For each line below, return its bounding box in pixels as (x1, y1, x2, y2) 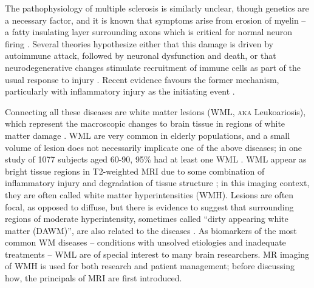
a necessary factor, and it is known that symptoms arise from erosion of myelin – (5, 13, 306, 26)
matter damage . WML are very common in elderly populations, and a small (5, 129, 290, 141)
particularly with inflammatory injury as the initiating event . (5, 85, 235, 98)
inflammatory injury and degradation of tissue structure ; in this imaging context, (5, 176, 310, 189)
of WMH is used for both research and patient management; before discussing (5, 260, 295, 272)
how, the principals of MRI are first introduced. (5, 272, 182, 284)
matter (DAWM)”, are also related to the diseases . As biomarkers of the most (5, 224, 297, 236)
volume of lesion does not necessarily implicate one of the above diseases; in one (5, 141, 302, 153)
